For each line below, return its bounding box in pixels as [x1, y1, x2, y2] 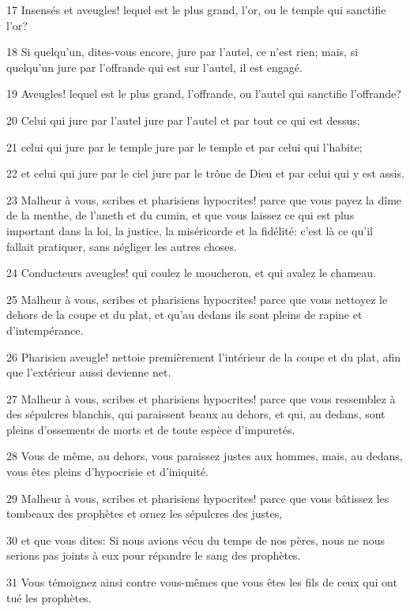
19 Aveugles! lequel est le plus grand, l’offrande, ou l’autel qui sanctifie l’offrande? [6, 85, 401, 102]
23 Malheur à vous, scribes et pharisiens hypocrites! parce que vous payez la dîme [6, 191, 402, 208]
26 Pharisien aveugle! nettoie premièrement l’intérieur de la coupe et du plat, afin [6, 348, 401, 365]
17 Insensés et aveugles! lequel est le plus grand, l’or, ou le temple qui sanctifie [6, 2, 386, 17]
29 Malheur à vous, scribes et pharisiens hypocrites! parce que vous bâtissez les [6, 489, 389, 506]
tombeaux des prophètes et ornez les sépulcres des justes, [6, 505, 283, 522]
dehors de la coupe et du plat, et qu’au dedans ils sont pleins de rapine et [6, 306, 363, 323]
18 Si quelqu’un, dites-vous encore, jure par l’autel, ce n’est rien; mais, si [6, 43, 359, 60]
